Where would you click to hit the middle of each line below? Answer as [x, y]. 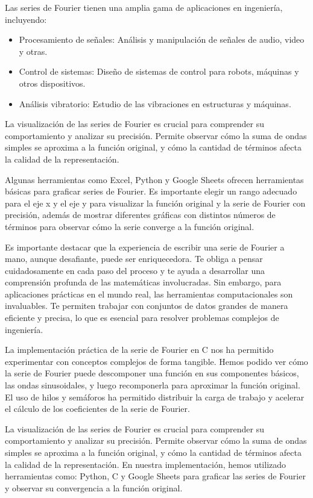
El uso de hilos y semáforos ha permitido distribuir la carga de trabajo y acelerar [155, 397]
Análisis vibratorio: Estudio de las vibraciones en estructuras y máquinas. [155, 103]
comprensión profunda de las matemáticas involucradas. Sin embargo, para [143, 282]
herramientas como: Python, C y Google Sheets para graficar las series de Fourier [155, 476]
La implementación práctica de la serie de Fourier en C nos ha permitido [139, 350]
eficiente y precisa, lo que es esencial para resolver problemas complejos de [142, 318]
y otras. [33, 51]
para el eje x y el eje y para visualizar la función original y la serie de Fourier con [155, 203]
